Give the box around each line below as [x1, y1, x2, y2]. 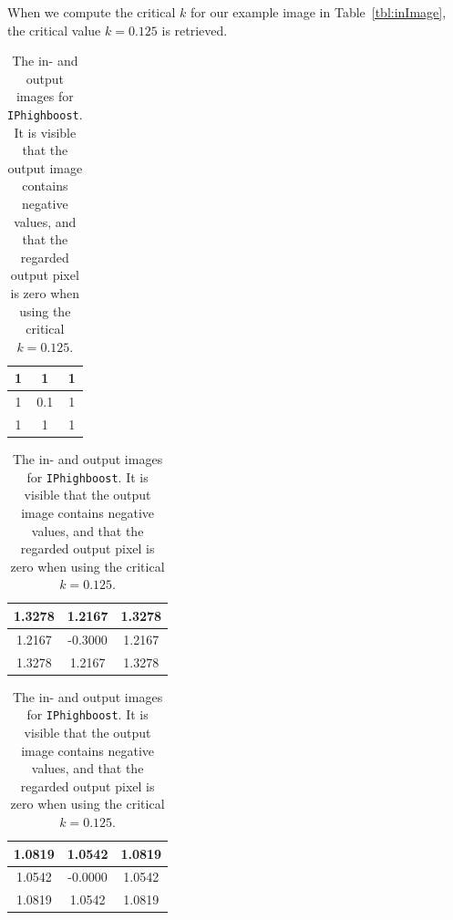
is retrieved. [161, 20, 228, 39]
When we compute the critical [7, 3, 176, 21]
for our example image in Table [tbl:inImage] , [190, 3, 447, 21]
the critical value [7, 20, 101, 39]
